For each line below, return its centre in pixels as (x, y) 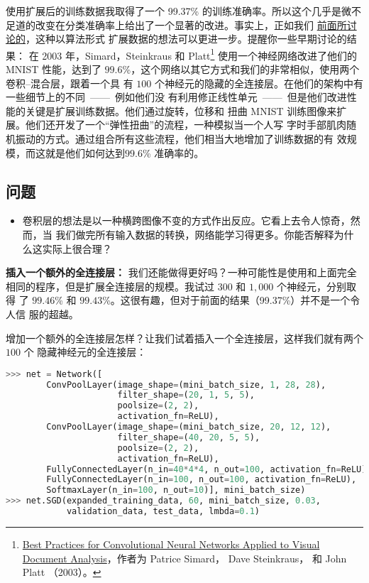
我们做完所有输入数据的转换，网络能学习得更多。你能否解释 (195, 234)
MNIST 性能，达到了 (54, 69)
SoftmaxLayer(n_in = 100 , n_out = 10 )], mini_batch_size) (176, 490)
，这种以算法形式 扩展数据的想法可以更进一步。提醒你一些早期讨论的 (186, 39)
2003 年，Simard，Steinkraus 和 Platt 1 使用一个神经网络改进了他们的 (200, 54)
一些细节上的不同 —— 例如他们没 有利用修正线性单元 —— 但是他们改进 (176, 97)
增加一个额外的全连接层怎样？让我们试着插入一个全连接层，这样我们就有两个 (184, 338)
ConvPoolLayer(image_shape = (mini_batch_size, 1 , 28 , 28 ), (186, 385)
